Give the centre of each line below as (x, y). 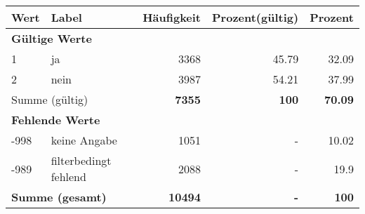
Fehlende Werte (56, 120)
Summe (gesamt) (59, 197)
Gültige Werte (52, 38)
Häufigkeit (172, 17)
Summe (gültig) (50, 99)
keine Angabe (84, 140)
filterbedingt (81, 160)
